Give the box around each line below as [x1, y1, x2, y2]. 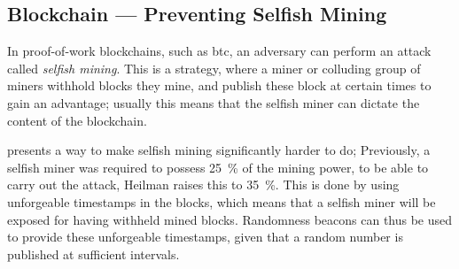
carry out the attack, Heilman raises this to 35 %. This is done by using [7, 175, 400, 194]
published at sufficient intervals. [7, 244, 180, 263]
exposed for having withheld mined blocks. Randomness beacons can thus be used [7, 210, 453, 228]
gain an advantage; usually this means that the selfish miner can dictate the [7, 93, 420, 111]
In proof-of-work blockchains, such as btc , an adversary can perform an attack [7, 42, 432, 60]
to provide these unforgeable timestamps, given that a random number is [7, 227, 403, 246]
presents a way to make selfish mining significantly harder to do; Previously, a [7, 141, 431, 159]
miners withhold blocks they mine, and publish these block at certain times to [7, 76, 432, 95]
